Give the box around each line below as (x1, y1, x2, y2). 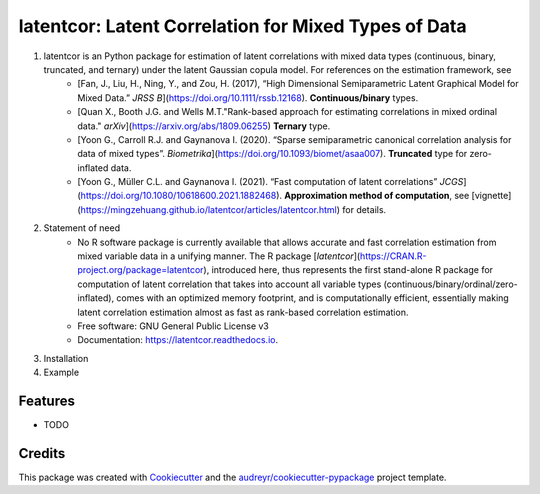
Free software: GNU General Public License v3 (77, 320, 270, 332)
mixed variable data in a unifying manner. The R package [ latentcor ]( (77, 250, 361, 262)
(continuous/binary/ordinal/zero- (383, 278, 519, 290)
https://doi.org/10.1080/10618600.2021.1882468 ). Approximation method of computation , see (80, 190, 470, 202)
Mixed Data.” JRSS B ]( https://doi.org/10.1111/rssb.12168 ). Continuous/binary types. (77, 91, 419, 104)
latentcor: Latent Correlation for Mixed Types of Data (18, 15, 467, 37)
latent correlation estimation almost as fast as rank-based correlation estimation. (77, 306, 409, 318)
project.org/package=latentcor (77, 264, 204, 276)
